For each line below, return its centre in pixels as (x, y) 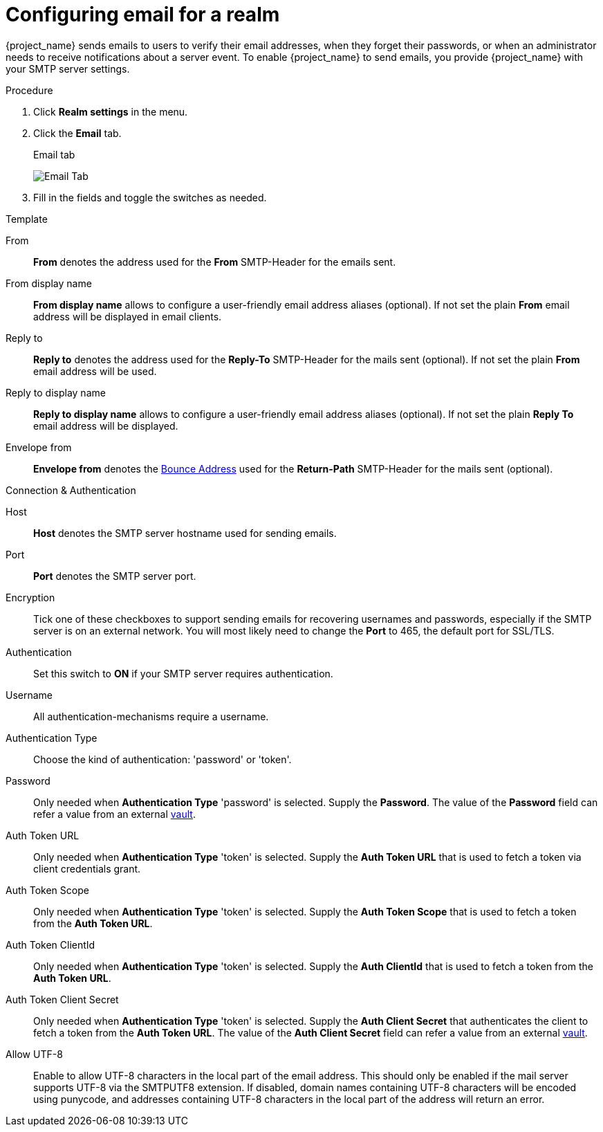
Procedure (29, 90)
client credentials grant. (87, 868)
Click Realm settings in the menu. (111, 111)
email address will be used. (95, 371)
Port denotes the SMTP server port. (115, 576)
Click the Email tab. (77, 133)
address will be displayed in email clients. (128, 316)
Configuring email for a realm (143, 15)
